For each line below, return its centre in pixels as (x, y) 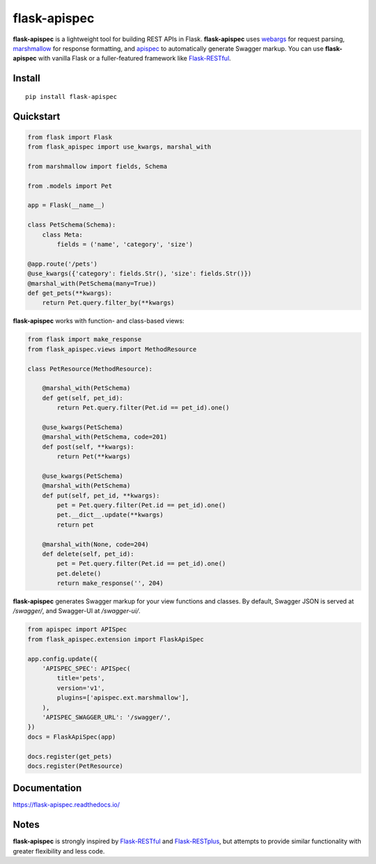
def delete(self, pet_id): (88, 554)
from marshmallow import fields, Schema (97, 166)
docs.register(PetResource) (75, 766)
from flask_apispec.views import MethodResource (112, 349)
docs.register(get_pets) (70, 756)
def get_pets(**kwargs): (70, 293)
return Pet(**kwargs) (94, 457)
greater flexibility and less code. (59, 851)
